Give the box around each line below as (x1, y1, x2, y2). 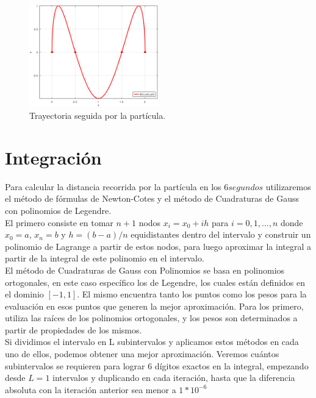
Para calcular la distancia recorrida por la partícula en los (5, 180, 221, 193)
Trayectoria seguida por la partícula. (29, 109, 166, 122)
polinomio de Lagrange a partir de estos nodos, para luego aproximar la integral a (5, 240, 311, 252)
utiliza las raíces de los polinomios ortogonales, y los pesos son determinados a (5, 311, 298, 324)
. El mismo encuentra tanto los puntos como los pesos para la (77, 288, 307, 300)
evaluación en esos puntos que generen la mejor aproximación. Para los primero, (5, 299, 304, 312)
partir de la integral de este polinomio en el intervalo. (5, 252, 204, 265)
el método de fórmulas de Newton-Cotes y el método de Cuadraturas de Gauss (5, 192, 299, 205)
